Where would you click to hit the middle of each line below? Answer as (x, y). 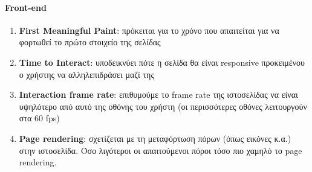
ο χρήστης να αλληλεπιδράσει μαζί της (86, 74)
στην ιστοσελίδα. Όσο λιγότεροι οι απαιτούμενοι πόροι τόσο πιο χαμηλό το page (161, 150)
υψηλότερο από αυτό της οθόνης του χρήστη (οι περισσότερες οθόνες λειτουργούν (163, 106)
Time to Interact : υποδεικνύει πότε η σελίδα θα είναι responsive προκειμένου (162, 62)
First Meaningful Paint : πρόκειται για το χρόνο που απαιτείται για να (149, 30)
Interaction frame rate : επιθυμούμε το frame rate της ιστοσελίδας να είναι (158, 94)
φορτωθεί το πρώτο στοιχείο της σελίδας (90, 42)
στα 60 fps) (39, 118)
